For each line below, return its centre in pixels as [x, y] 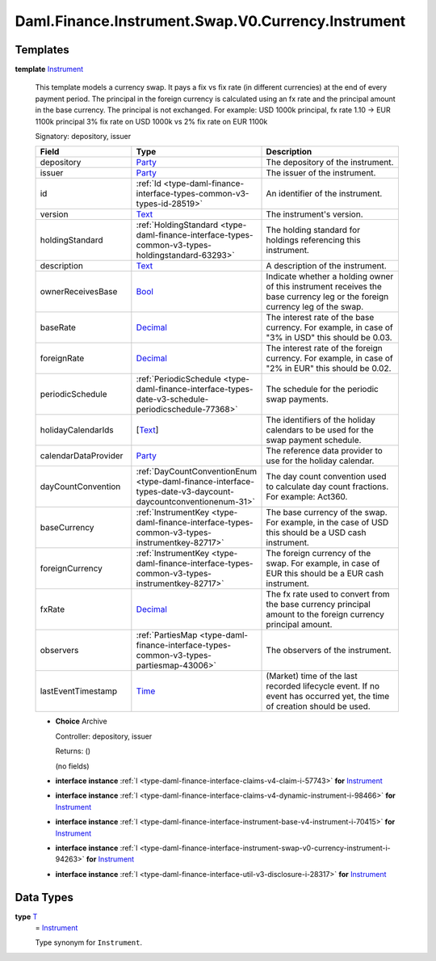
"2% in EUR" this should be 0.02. [329, 369]
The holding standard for [313, 230]
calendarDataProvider [82, 456]
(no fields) [72, 766]
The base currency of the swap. [327, 512]
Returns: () [73, 751]
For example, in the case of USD [327, 523]
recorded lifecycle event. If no [323, 686]
